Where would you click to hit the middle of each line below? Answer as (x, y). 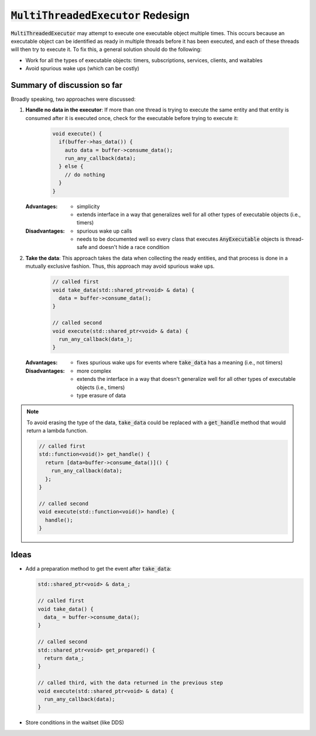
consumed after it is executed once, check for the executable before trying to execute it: (132, 118)
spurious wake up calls (104, 231)
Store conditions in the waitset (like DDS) (75, 723)
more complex (94, 371)
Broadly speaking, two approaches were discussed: (73, 99)
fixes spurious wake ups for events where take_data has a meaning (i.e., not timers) (180, 363)
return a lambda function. (57, 431)
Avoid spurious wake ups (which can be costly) (83, 69)
